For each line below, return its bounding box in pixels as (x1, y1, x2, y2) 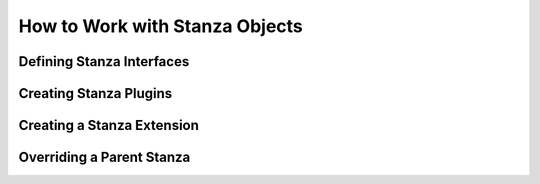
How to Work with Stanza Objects (18, 15, 304, 37)
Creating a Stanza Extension (18, 117, 200, 134)
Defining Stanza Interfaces (18, 53, 190, 70)
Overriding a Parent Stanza (18, 149, 191, 166)
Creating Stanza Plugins (18, 85, 173, 102)
